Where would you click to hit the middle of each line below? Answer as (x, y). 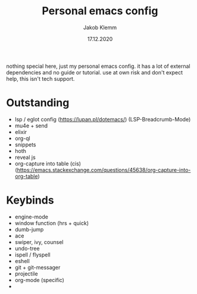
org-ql (23, 138)
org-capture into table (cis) (48, 163)
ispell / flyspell (32, 255)
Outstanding (38, 103)
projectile (26, 273)
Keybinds (30, 200)
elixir (21, 132)
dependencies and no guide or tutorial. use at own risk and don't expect (95, 72)
